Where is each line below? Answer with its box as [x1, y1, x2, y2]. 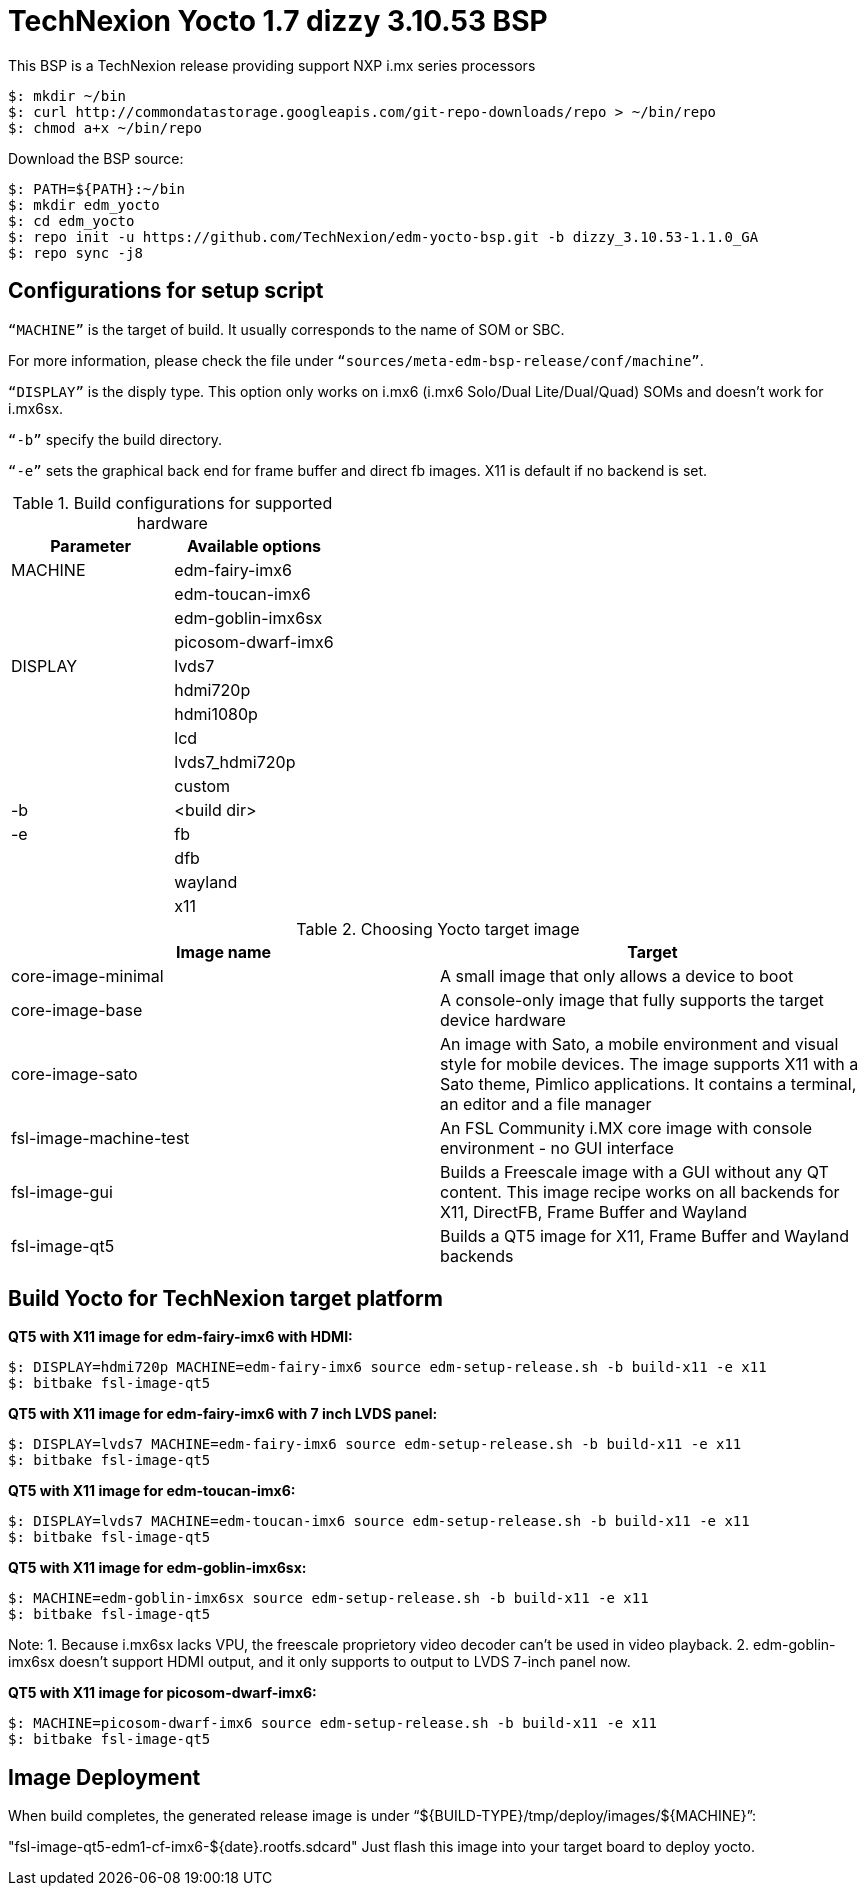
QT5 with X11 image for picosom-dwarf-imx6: [8, 1684, 317, 1702]
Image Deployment [8, 1764, 201, 1790]
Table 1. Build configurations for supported [12, 492, 333, 513]
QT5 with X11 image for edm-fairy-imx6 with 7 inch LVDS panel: [8, 1405, 438, 1423]
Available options [186, 535, 322, 556]
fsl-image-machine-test [11, 1127, 190, 1148]
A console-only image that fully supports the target [440, 989, 824, 1010]
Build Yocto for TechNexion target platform [8, 1286, 443, 1312]
